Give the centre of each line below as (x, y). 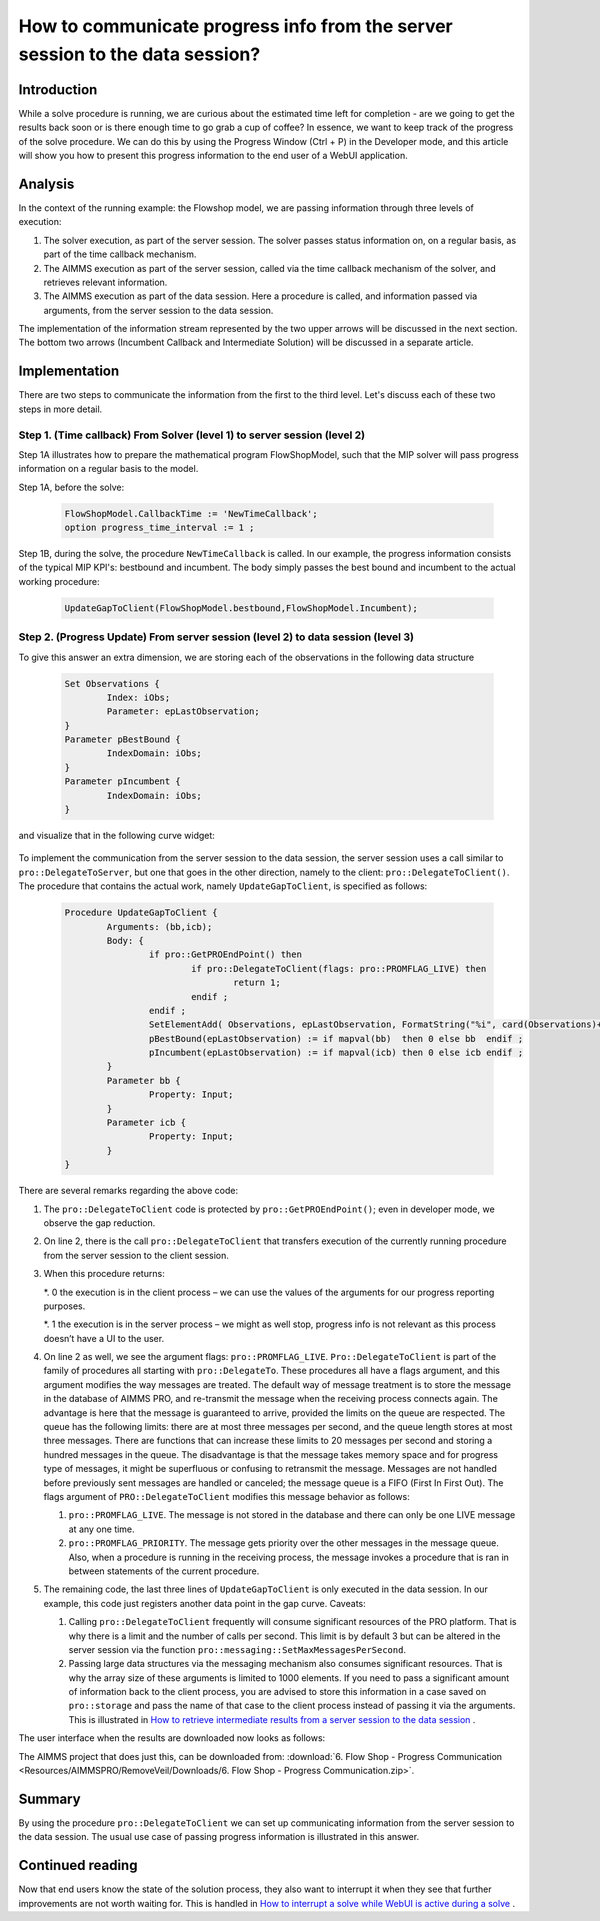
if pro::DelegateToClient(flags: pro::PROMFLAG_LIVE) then (338, 968)
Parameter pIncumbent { (123, 781)
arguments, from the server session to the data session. (158, 310)
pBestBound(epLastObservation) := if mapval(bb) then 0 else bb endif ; (336, 1038)
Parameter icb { (146, 1123)
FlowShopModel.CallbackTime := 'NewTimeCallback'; (191, 513)
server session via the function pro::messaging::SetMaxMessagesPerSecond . (237, 1649)
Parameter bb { (144, 1080)
